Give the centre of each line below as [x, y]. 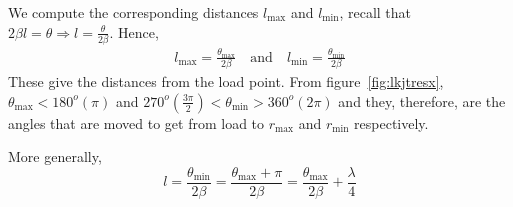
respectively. [391, 122]
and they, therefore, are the [422, 100]
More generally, [55, 156]
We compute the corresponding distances [133, 12]
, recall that [375, 12]
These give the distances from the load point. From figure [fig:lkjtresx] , [226, 81]
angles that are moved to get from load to [136, 122]
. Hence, [134, 31]
